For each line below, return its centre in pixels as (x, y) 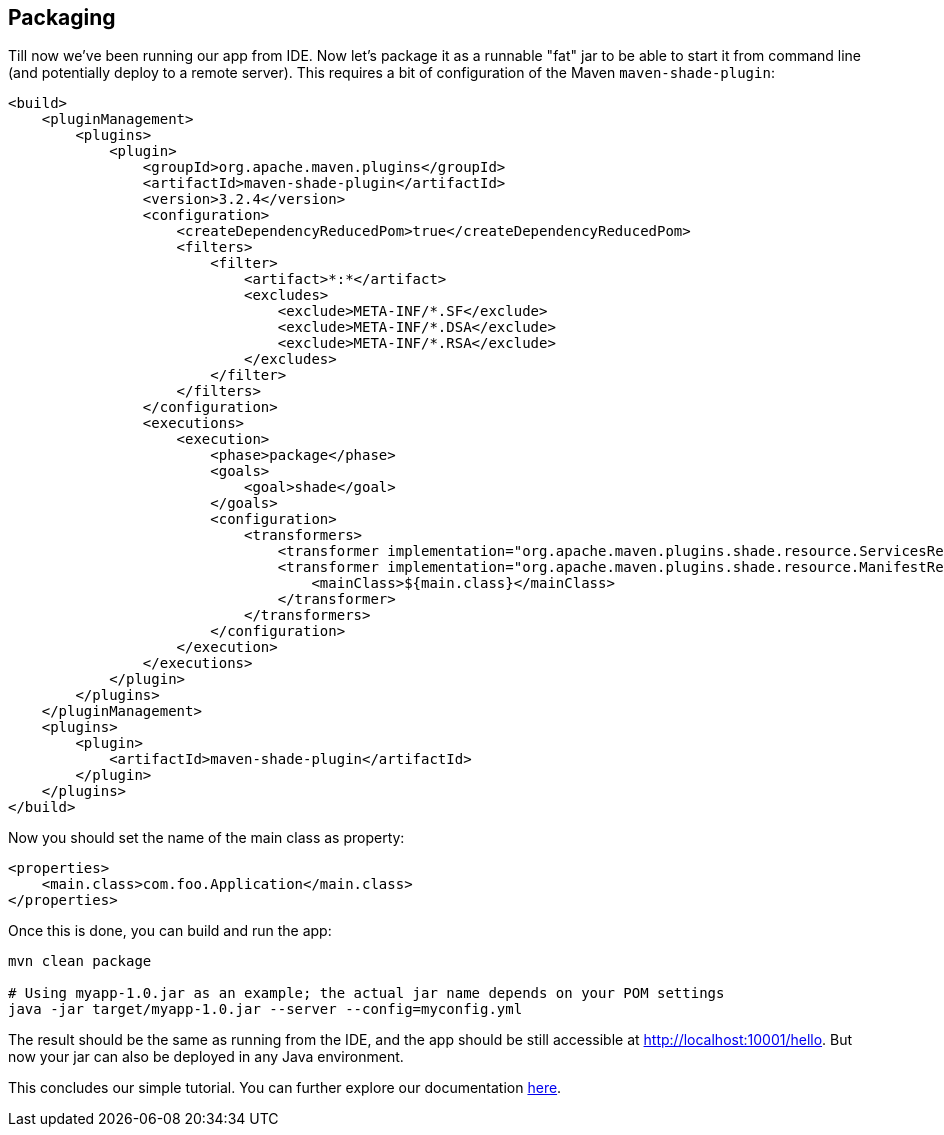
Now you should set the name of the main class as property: (206, 838)
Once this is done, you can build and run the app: (170, 931)
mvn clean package (80, 961)
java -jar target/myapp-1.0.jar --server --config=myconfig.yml (265, 1009)
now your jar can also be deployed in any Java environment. (206, 1057)
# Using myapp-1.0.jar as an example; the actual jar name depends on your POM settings (366, 993)
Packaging (62, 17)
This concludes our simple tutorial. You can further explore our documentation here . (285, 1088)
